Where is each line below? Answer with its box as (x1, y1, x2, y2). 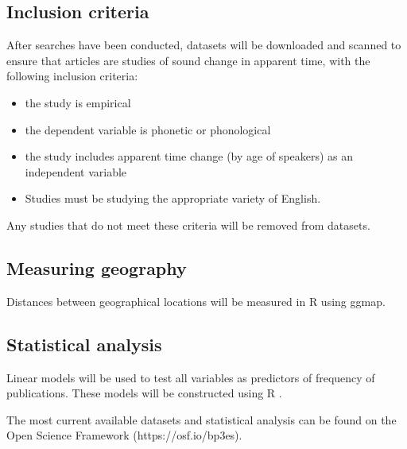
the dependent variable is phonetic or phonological (25, 121, 271, 137)
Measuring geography (6, 255, 187, 280)
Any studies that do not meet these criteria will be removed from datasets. (6, 216, 370, 233)
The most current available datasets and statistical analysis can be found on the (6, 411, 397, 428)
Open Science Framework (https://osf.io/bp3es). (6, 427, 242, 443)
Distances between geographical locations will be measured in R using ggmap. (6, 292, 386, 309)
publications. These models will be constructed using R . (6, 385, 282, 401)
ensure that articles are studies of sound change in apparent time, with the (6, 52, 370, 68)
